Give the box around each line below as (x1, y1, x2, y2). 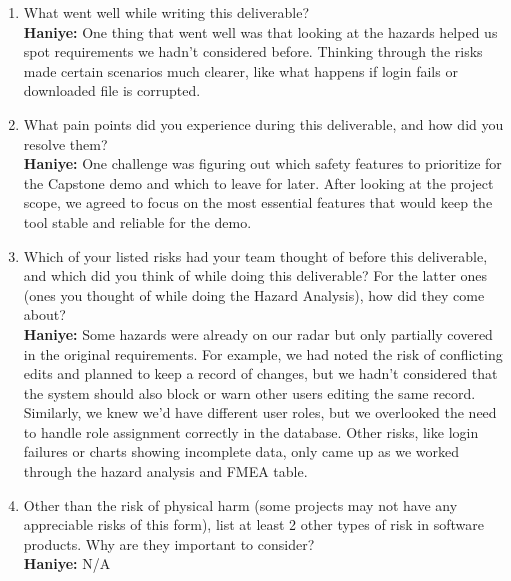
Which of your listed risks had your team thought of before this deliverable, (23, 245, 488, 266)
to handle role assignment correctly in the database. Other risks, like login (23, 421, 479, 442)
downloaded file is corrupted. (23, 80, 201, 101)
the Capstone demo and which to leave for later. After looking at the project (23, 172, 494, 193)
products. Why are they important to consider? (23, 533, 315, 554)
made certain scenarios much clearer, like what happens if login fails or (23, 60, 458, 81)
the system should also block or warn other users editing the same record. (23, 382, 476, 403)
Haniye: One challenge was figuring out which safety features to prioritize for (23, 153, 502, 174)
